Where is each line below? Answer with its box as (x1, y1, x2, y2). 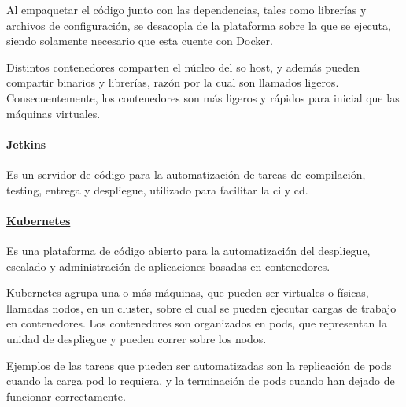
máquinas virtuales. (6, 105, 101, 121)
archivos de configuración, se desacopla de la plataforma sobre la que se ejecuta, (6, 17, 391, 33)
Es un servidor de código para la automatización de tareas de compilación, (6, 165, 366, 182)
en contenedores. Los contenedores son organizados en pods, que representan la (6, 315, 387, 331)
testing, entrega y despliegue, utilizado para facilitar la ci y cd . (6, 181, 308, 198)
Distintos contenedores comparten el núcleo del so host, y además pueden (6, 58, 360, 75)
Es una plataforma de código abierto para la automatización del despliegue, (6, 242, 371, 258)
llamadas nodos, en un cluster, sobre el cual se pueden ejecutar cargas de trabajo (6, 299, 397, 316)
